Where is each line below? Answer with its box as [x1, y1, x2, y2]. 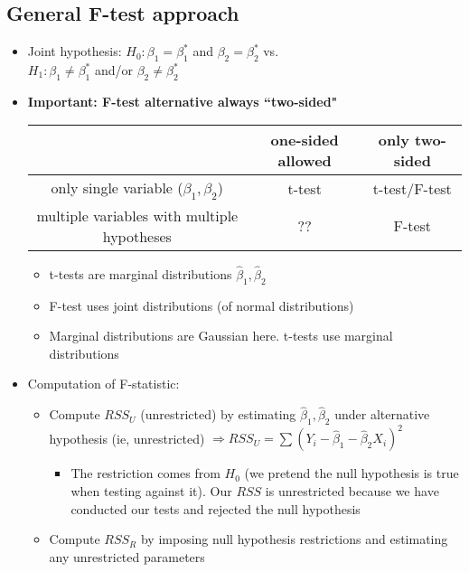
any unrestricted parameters [49, 547, 205, 566]
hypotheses [102, 225, 172, 247]
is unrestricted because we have [265, 482, 439, 501]
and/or [94, 61, 133, 79]
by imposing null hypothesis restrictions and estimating [140, 530, 448, 549]
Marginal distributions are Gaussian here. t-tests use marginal [49, 326, 393, 345]
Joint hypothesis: [27, 42, 122, 61]
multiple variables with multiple [36, 204, 239, 226]
